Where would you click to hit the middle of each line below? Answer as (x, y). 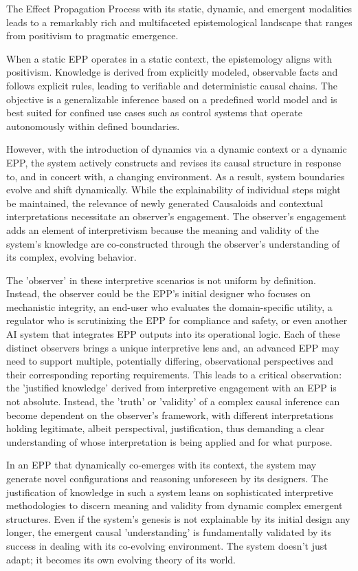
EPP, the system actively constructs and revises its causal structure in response (174, 162)
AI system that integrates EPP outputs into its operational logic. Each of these (173, 334)
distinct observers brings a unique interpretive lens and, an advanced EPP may (173, 347)
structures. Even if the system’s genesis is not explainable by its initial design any (178, 518)
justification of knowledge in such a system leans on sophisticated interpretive (170, 492)
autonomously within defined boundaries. (93, 126)
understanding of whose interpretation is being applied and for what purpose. (169, 441)
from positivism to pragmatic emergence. (92, 35)
